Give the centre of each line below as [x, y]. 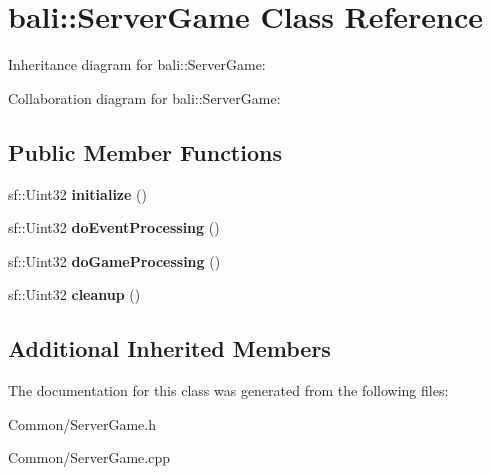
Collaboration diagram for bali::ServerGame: [144, 97]
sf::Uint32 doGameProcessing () [114, 260]
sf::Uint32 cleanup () [74, 294]
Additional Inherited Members [169, 348]
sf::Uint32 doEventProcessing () [114, 227]
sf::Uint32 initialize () [77, 193]
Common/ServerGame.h [82, 423]
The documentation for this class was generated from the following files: [228, 390]
